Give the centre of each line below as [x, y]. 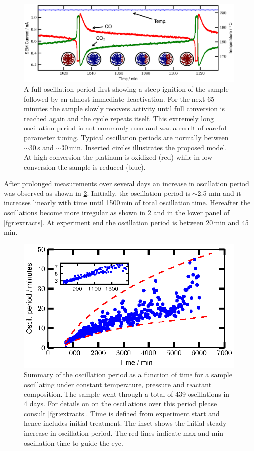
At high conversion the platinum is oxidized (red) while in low [118, 157]
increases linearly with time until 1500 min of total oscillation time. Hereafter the [127, 203]
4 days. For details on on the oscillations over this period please [121, 404]
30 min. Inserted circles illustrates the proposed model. [144, 147]
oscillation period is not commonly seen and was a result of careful [125, 128]
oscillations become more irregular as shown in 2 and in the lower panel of [117, 213]
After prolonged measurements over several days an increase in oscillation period [127, 183]
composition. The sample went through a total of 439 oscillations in [127, 394]
